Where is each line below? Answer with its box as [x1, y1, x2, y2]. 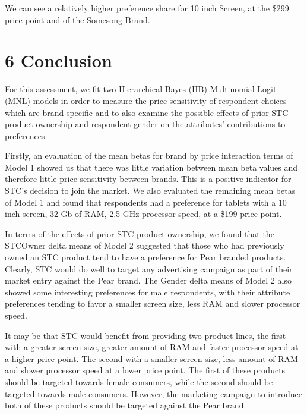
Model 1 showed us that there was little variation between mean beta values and [5, 161, 298, 173]
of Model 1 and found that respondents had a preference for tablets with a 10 [5, 196, 287, 208]
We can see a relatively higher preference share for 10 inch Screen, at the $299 [5, 2, 289, 14]
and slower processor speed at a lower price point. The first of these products [5, 364, 286, 376]
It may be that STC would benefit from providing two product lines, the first [5, 329, 286, 341]
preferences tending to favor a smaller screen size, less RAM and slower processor [5, 297, 300, 310]
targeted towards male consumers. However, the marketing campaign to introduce [5, 387, 302, 400]
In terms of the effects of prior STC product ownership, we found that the [5, 227, 274, 240]
